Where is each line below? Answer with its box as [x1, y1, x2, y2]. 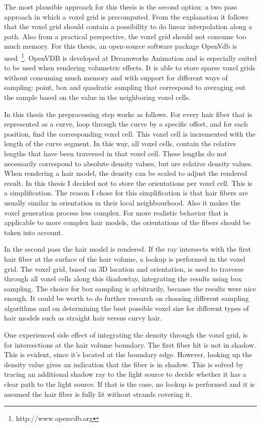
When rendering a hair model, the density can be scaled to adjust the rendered [4, 168, 247, 178]
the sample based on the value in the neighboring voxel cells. [4, 92, 191, 102]
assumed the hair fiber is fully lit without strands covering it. [4, 388, 192, 399]
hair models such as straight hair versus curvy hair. [4, 312, 162, 323]
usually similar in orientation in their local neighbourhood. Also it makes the [4, 197, 241, 207]
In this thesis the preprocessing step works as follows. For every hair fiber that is [4, 109, 252, 119]
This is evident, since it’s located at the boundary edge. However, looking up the [4, 349, 252, 360]
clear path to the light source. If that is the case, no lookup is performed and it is [4, 379, 255, 389]
